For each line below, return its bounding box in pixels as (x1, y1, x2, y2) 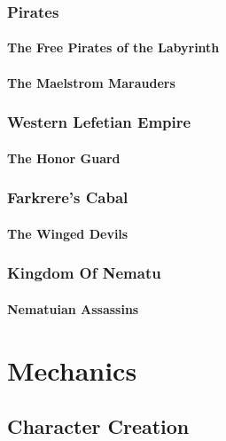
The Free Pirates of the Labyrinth (7, 38, 220, 57)
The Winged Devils (7, 224, 129, 242)
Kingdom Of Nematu (7, 262, 161, 284)
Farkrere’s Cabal (7, 186, 129, 209)
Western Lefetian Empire (7, 111, 191, 133)
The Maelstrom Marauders (7, 73, 175, 91)
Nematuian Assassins (7, 299, 139, 318)
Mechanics (7, 351, 137, 388)
